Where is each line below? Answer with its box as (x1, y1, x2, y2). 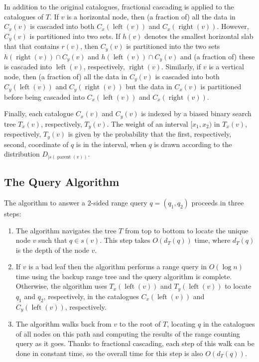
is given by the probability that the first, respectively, (68, 129, 232, 139)
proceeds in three (191, 197, 244, 207)
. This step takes (100, 235, 150, 245)
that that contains (4, 41, 59, 51)
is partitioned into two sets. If (29, 30, 121, 41)
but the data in (126, 81, 172, 92)
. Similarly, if (161, 61, 201, 72)
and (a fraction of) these (180, 51, 255, 61)
